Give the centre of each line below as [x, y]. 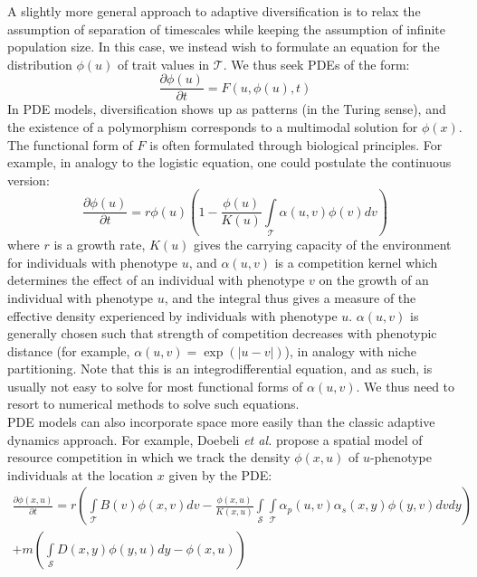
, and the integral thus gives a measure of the [290, 297]
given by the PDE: [220, 474]
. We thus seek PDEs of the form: [316, 64]
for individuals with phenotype [93, 262]
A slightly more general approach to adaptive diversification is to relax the [214, 11]
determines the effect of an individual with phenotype [156, 280]
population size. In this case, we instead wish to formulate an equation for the [224, 47]
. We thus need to [405, 386]
